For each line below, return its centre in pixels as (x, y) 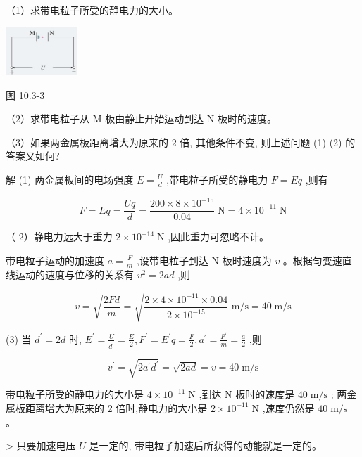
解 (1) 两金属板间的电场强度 (70, 179)
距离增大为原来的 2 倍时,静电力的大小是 (116, 407)
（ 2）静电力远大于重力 (59, 237)
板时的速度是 (265, 394)
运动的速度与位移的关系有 (74, 274)
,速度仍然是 (288, 407)
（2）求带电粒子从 (48, 118)
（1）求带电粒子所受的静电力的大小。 (92, 10)
